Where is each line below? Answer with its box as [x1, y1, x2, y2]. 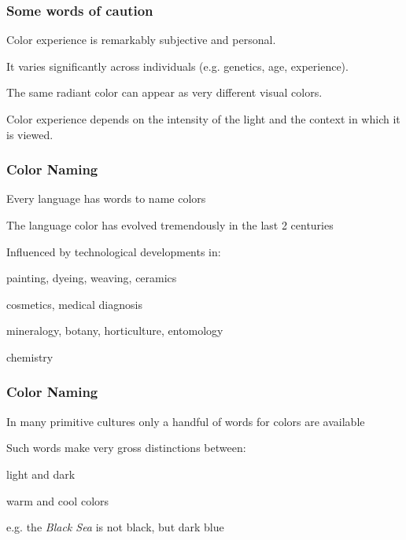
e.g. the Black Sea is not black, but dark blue [6, 519, 224, 535]
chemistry [6, 348, 54, 365]
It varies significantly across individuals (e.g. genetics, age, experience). [6, 57, 349, 74]
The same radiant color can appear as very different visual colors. [6, 84, 323, 101]
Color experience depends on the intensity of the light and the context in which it [6, 111, 400, 127]
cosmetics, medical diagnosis [6, 296, 142, 312]
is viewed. [6, 126, 54, 142]
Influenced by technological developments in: [6, 243, 221, 259]
